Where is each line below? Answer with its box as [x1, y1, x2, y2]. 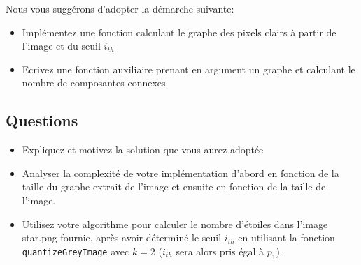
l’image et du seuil [22, 38, 101, 53]
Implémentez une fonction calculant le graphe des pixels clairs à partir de [22, 24, 337, 39]
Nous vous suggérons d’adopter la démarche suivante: [6, 1, 234, 15]
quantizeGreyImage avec [22, 243, 129, 258]
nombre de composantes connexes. [22, 75, 169, 90]
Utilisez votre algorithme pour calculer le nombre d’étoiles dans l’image [22, 216, 328, 231]
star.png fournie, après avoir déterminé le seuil [22, 230, 222, 245]
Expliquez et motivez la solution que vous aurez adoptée [22, 142, 264, 157]
